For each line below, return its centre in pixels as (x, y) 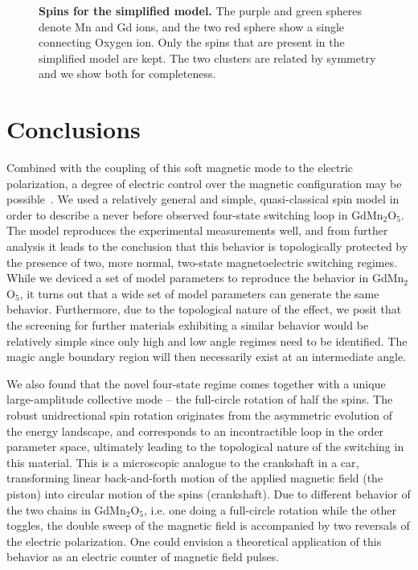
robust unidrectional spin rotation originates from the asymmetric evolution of (200, 415)
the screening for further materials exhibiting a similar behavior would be (188, 325)
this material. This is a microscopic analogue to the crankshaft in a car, (183, 462)
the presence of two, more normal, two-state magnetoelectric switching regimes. (202, 262)
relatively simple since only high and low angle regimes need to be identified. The (207, 340)
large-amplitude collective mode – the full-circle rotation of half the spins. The (200, 399)
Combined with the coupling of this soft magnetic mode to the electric (180, 168)
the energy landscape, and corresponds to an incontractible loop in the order (195, 431)
